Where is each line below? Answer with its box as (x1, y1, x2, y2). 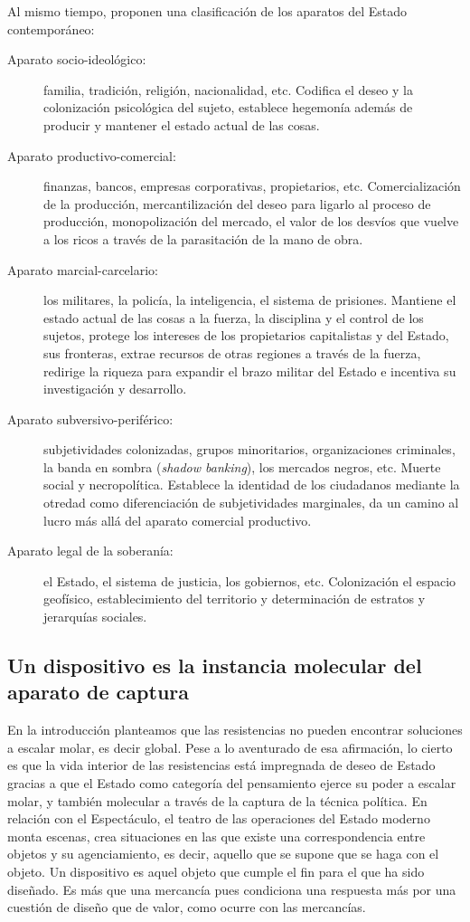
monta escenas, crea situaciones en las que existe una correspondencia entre (7, 826, 426, 845)
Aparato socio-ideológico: (7, 50, 146, 69)
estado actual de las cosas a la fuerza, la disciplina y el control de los (43, 308, 424, 327)
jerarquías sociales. (43, 607, 147, 626)
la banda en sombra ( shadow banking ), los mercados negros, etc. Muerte (43, 457, 441, 476)
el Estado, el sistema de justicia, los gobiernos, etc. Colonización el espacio (43, 571, 456, 590)
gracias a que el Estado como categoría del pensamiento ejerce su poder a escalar (7, 774, 456, 792)
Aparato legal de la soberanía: (7, 541, 174, 560)
